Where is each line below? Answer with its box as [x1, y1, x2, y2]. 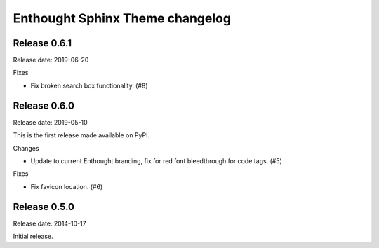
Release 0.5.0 [13, 200, 75, 213]
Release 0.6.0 [13, 99, 75, 111]
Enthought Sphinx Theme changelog [13, 11, 232, 26]
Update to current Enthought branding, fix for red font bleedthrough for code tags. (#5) [30, 156, 282, 165]
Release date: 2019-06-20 [13, 56, 89, 64]
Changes [13, 144, 39, 152]
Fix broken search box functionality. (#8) [30, 81, 148, 90]
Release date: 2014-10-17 [13, 219, 87, 228]
